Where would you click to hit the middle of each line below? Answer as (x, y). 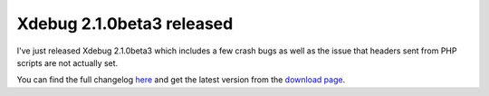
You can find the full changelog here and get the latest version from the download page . (181, 80)
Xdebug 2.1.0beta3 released (125, 24)
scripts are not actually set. (67, 62)
